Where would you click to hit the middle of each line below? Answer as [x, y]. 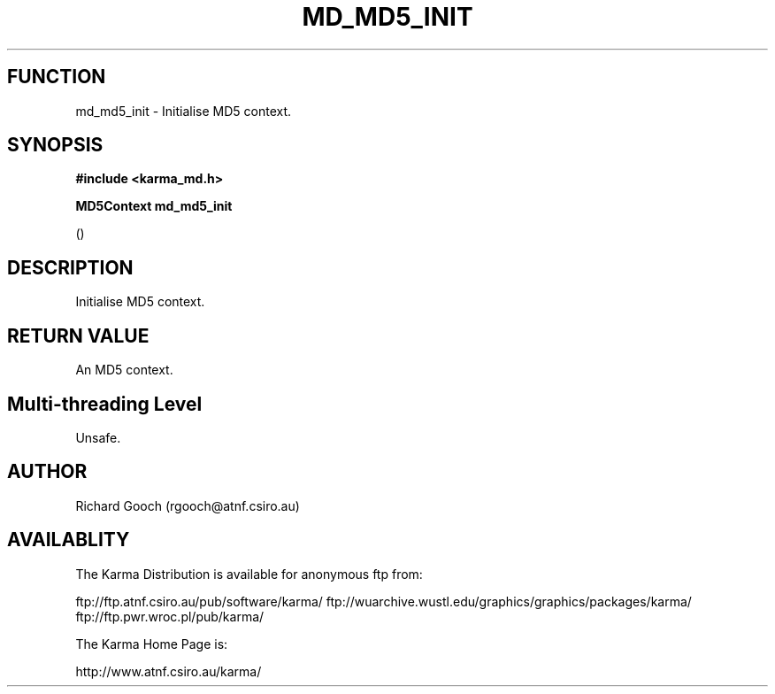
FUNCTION [57, 77]
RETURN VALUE [78, 335]
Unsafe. [98, 437]
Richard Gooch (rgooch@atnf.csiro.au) [188, 505]
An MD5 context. [124, 370]
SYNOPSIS [55, 145]
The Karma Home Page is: [152, 644]
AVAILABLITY [69, 540]
